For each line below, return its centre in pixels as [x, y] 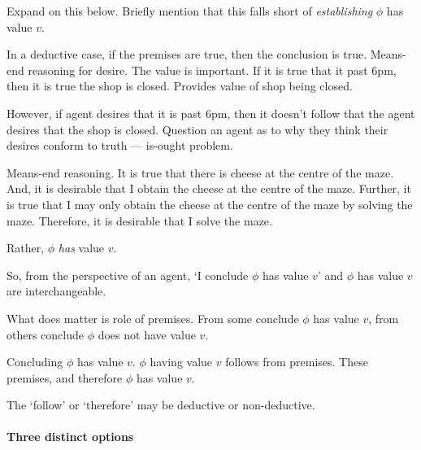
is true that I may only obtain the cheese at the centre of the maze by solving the [210, 204]
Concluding [35, 362]
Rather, [26, 248]
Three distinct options [70, 437]
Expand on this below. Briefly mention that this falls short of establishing [190, 11]
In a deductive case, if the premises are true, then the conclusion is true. [187, 54]
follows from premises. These [297, 362]
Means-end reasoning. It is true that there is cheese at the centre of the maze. [200, 172]
